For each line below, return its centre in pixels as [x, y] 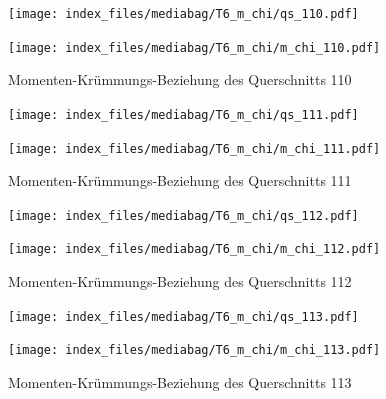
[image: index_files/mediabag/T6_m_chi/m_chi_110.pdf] [194, 47]
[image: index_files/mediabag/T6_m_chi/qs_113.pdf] [183, 316]
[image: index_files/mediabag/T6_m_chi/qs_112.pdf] [183, 215]
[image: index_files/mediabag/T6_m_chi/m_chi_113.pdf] [194, 350]
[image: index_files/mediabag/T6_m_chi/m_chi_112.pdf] [194, 249]
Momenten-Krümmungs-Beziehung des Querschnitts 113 [180, 382]
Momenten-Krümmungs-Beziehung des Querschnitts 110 [180, 79]
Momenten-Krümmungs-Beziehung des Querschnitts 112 [180, 281]
